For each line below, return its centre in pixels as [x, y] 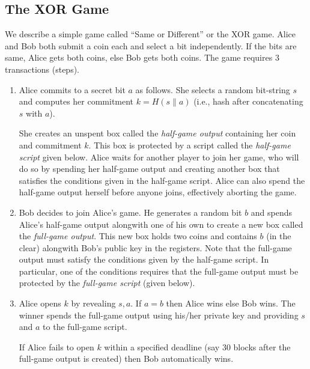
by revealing [93, 303]
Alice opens [40, 303]
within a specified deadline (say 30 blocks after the [197, 346]
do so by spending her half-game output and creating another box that [149, 169]
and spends [272, 212]
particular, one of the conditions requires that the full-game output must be [159, 271]
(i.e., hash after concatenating [248, 101]
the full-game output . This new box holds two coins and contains [138, 236]
